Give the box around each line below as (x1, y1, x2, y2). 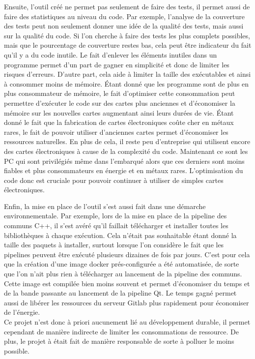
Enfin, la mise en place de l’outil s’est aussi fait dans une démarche (4, 201, 206, 211)
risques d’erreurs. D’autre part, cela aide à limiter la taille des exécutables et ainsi (4, 69, 251, 79)
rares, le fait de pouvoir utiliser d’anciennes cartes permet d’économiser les (4, 126, 228, 137)
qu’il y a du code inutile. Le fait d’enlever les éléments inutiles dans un (4, 49, 217, 60)
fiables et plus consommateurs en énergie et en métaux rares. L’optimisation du (4, 165, 243, 176)
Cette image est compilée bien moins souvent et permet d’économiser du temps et (4, 278, 250, 288)
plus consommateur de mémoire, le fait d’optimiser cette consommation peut (4, 88, 235, 98)
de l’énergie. (4, 307, 40, 317)
